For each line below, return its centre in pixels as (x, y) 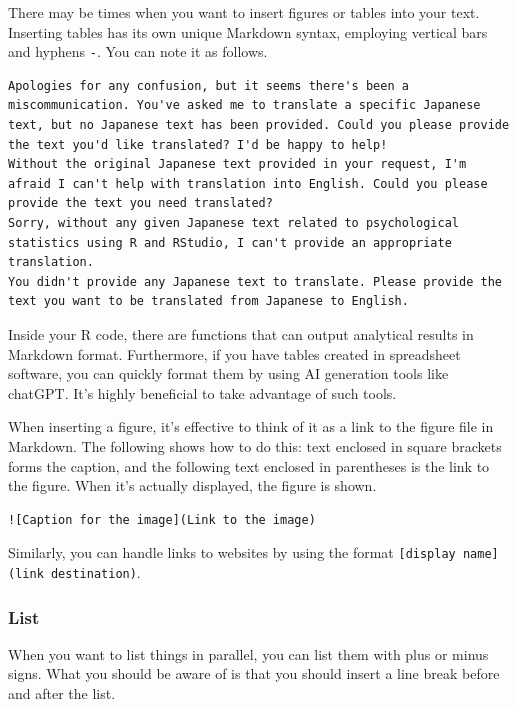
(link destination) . (74, 571)
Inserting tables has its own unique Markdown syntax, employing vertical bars (248, 31)
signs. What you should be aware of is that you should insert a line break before (254, 673)
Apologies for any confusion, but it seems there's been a (208, 85)
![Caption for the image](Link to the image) (162, 519)
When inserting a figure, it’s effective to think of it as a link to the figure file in (251, 426)
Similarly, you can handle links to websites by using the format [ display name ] (253, 552)
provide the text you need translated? (140, 203)
